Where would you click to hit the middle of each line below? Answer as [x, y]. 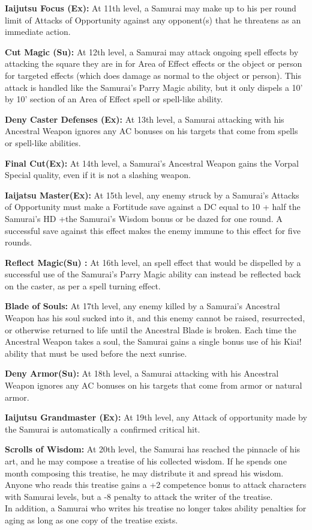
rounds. [19, 242]
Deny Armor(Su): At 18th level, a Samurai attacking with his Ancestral [142, 373]
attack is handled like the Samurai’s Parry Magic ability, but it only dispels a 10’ [154, 87]
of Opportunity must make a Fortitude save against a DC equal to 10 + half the [153, 207]
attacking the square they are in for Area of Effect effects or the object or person [154, 63]
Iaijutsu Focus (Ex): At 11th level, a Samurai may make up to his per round [151, 8]
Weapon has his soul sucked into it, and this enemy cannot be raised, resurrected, [155, 318]
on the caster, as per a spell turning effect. [83, 285]
